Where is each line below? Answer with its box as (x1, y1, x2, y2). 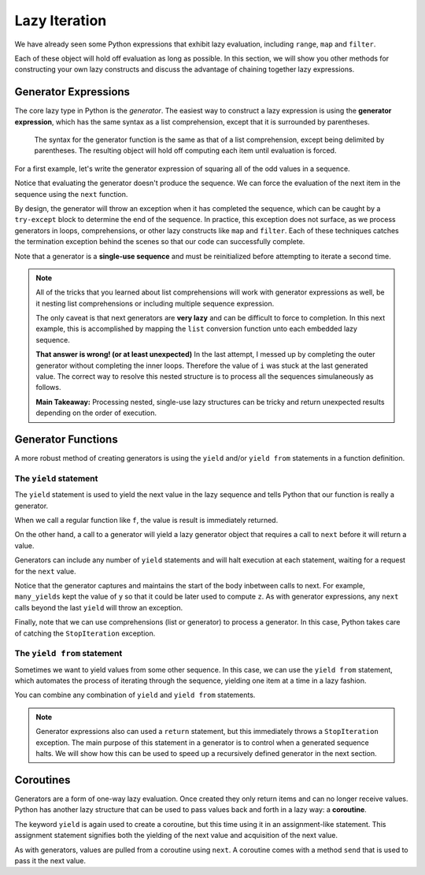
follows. (35, 383, 61, 392)
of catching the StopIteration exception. (14, 628, 156, 638)
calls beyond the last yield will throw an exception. (14, 602, 183, 612)
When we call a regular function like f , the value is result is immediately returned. (14, 516, 279, 525)
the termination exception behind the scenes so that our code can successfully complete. (14, 237, 305, 247)
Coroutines (14, 773, 71, 787)
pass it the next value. (14, 855, 87, 866)
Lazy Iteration (14, 12, 107, 29)
